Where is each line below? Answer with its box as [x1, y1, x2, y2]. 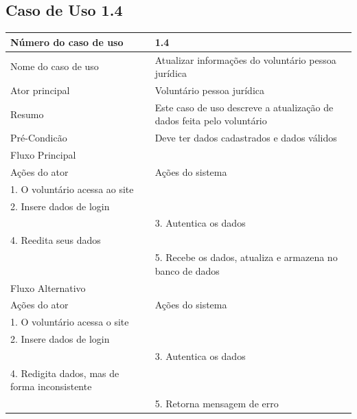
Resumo [10, 106, 44, 121]
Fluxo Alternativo [10, 280, 86, 295]
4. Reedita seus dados [10, 233, 101, 247]
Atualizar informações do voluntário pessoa [154, 52, 336, 67]
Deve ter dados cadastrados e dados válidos [154, 131, 337, 145]
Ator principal [10, 82, 70, 97]
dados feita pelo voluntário [154, 113, 267, 128]
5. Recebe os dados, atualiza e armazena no [154, 250, 338, 264]
